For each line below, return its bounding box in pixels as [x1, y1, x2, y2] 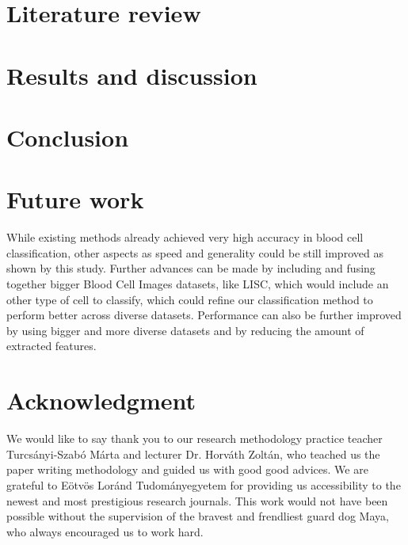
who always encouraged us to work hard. [6, 523, 204, 539]
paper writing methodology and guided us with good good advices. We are [6, 461, 368, 478]
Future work [6, 183, 144, 215]
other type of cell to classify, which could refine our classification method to [6, 291, 373, 307]
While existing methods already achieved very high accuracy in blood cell [6, 229, 364, 246]
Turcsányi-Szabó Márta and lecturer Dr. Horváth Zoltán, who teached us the [6, 445, 380, 462]
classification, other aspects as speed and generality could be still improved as [6, 244, 383, 261]
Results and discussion [6, 59, 257, 91]
